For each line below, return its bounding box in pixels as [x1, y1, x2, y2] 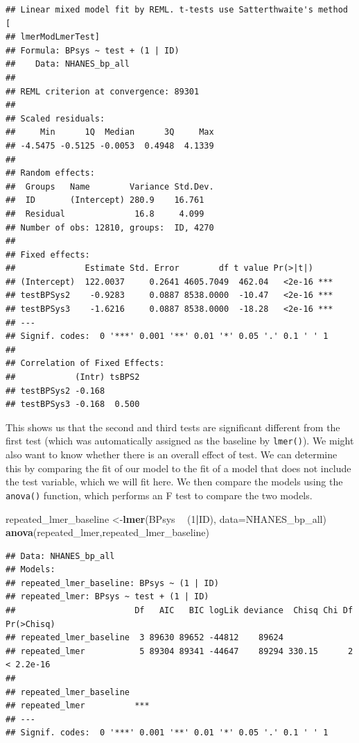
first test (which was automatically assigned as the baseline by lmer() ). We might [6, 433, 354, 448]
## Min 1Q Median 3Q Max [6, 127, 214, 137]
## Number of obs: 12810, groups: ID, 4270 [6, 222, 214, 233]
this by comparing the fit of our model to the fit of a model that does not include [6, 460, 351, 475]
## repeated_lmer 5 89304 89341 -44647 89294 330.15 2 [6, 646, 353, 656]
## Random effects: [6, 168, 95, 178]
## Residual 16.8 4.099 [6, 208, 204, 219]
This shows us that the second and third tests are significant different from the [6, 419, 340, 434]
